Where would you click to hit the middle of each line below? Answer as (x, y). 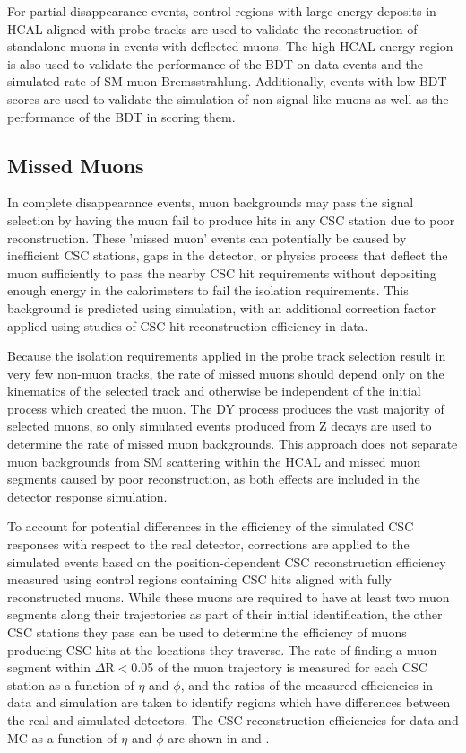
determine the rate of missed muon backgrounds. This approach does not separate (233, 444)
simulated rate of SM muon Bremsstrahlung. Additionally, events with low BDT (227, 81)
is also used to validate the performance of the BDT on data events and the (215, 63)
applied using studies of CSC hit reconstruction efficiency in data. (188, 325)
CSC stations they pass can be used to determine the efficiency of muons (207, 632)
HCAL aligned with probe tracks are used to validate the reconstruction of (212, 28)
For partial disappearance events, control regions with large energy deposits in (222, 11)
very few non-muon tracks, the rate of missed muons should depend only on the (226, 373)
